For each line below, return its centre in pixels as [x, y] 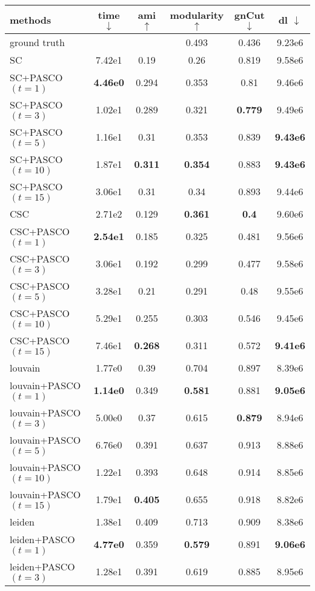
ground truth [37, 42]
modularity [197, 15]
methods [31, 19]
